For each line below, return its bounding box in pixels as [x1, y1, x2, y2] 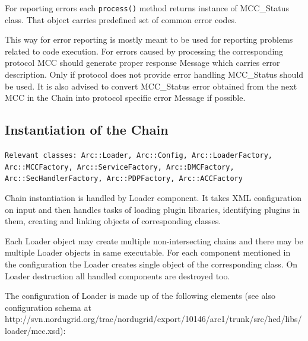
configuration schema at [5, 301, 91, 313]
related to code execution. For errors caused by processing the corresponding [5, 44, 284, 57]
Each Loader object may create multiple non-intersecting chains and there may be [5, 234, 303, 247]
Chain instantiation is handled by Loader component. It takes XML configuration [5, 191, 302, 203]
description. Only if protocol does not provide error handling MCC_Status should [5, 68, 304, 81]
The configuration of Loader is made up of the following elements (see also [5, 289, 275, 302]
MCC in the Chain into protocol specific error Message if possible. [5, 91, 246, 104]
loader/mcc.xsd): [5, 324, 66, 336]
